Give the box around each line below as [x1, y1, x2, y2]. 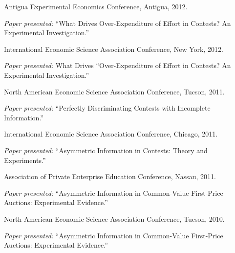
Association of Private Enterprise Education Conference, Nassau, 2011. [4, 171, 216, 182]
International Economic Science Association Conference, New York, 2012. [4, 44, 223, 54]
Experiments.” [4, 155, 46, 165]
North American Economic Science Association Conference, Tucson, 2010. [4, 213, 225, 224]
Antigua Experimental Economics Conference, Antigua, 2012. [4, 1, 188, 11]
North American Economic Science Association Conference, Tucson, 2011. [4, 86, 225, 96]
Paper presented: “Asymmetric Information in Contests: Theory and [4, 145, 208, 155]
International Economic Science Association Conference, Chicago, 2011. [4, 129, 218, 139]
